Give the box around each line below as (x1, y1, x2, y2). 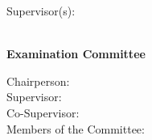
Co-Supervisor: (6, 104, 80, 121)
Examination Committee (6, 45, 146, 62)
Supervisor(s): (6, 2, 76, 19)
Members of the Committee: (6, 120, 145, 137)
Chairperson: (6, 72, 70, 89)
